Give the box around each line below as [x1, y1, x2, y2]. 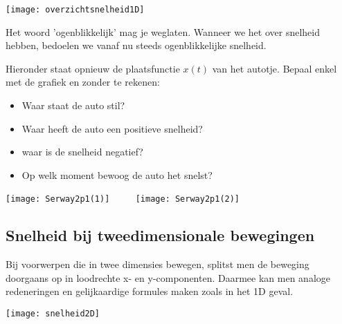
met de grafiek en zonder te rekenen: [6, 75, 160, 89]
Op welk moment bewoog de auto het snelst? [21, 167, 213, 182]
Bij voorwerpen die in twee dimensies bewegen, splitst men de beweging [6, 257, 309, 271]
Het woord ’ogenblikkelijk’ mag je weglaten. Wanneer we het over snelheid [6, 24, 321, 39]
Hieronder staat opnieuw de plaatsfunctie [6, 61, 180, 75]
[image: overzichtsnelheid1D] [6, 5, 145, 15]
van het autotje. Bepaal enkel [212, 61, 337, 75]
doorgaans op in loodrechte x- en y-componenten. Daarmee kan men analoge [6, 270, 330, 285]
